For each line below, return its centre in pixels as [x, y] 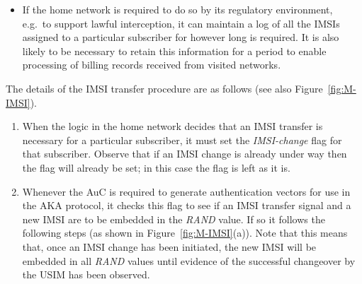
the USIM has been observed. [86, 274]
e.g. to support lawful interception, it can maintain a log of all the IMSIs [181, 23]
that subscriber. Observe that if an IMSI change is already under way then [185, 154]
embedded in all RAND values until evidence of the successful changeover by [189, 260]
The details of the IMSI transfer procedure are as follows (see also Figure [164, 88]
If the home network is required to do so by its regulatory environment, [177, 9]
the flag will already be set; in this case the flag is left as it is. [156, 167]
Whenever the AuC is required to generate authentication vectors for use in [186, 191]
